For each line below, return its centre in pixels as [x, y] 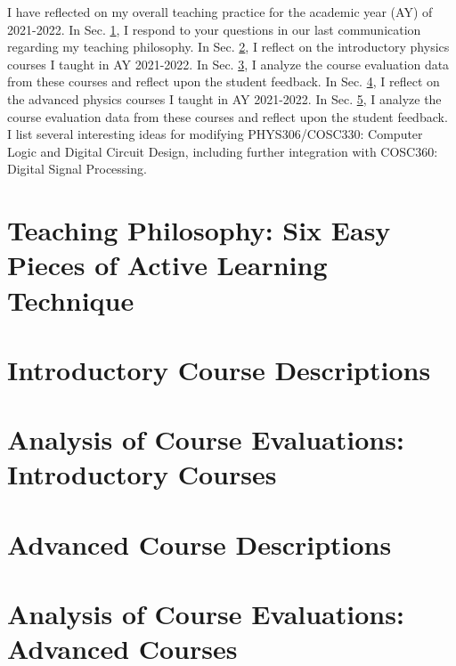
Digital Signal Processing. [77, 169]
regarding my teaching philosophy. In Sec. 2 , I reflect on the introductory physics [228, 47]
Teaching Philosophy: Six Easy [199, 230]
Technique [71, 300]
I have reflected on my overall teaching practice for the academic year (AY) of [220, 12]
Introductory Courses [142, 474]
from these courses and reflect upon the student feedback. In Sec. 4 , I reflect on [224, 81]
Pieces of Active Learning [167, 265]
